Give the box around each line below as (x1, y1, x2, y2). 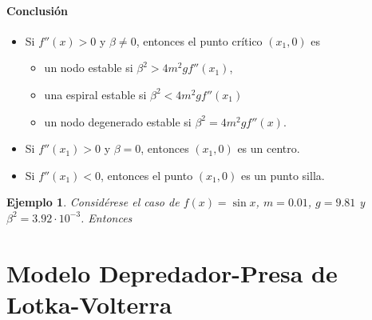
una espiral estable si (44, 86, 147, 102)
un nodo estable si (44, 59, 133, 76)
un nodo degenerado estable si (44, 113, 192, 130)
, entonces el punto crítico (136, 32, 263, 49)
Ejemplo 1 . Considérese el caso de (6, 194, 180, 210)
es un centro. (237, 140, 300, 157)
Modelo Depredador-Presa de (6, 256, 338, 289)
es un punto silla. (240, 166, 325, 183)
